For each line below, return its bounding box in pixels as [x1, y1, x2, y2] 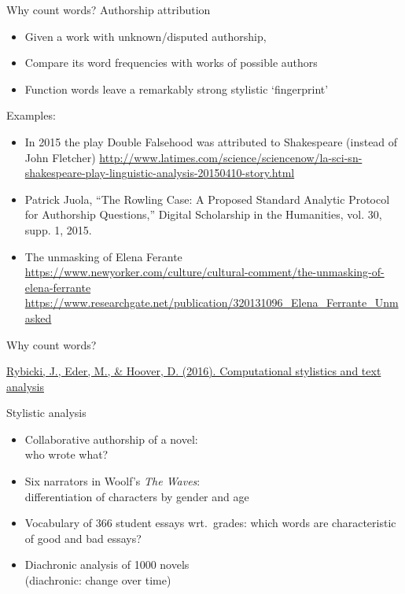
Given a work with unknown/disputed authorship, [24, 28, 267, 44]
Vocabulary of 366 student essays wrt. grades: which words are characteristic [24, 515, 396, 531]
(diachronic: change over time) [24, 572, 171, 588]
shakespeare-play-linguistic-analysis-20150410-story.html [24, 164, 295, 181]
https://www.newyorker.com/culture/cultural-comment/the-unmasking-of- [24, 264, 385, 280]
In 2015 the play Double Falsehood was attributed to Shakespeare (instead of [24, 133, 398, 149]
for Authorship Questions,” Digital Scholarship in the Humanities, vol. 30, [24, 206, 382, 223]
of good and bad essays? [24, 529, 142, 546]
